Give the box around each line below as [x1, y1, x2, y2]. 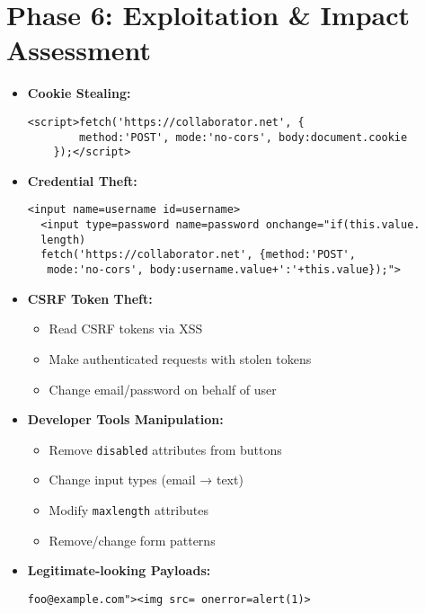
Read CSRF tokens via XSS [49, 319, 203, 338]
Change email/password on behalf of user [49, 379, 277, 398]
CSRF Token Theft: [27, 289, 153, 307]
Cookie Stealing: [27, 84, 131, 102]
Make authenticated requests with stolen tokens [49, 349, 312, 368]
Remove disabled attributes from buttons [49, 440, 282, 458]
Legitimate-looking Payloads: [27, 561, 211, 580]
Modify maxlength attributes [49, 500, 208, 519]
